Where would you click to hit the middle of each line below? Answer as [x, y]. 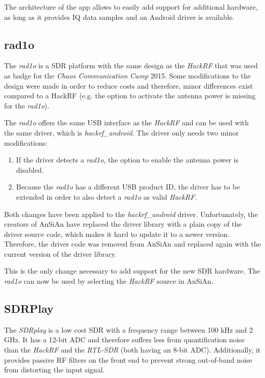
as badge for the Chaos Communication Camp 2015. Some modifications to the [127, 75]
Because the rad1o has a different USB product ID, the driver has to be [128, 187]
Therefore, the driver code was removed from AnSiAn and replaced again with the [132, 244]
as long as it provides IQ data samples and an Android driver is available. [119, 17]
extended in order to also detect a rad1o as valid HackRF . [107, 196]
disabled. [30, 169]
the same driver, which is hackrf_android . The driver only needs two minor [122, 132]
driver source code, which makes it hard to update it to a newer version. [117, 234]
